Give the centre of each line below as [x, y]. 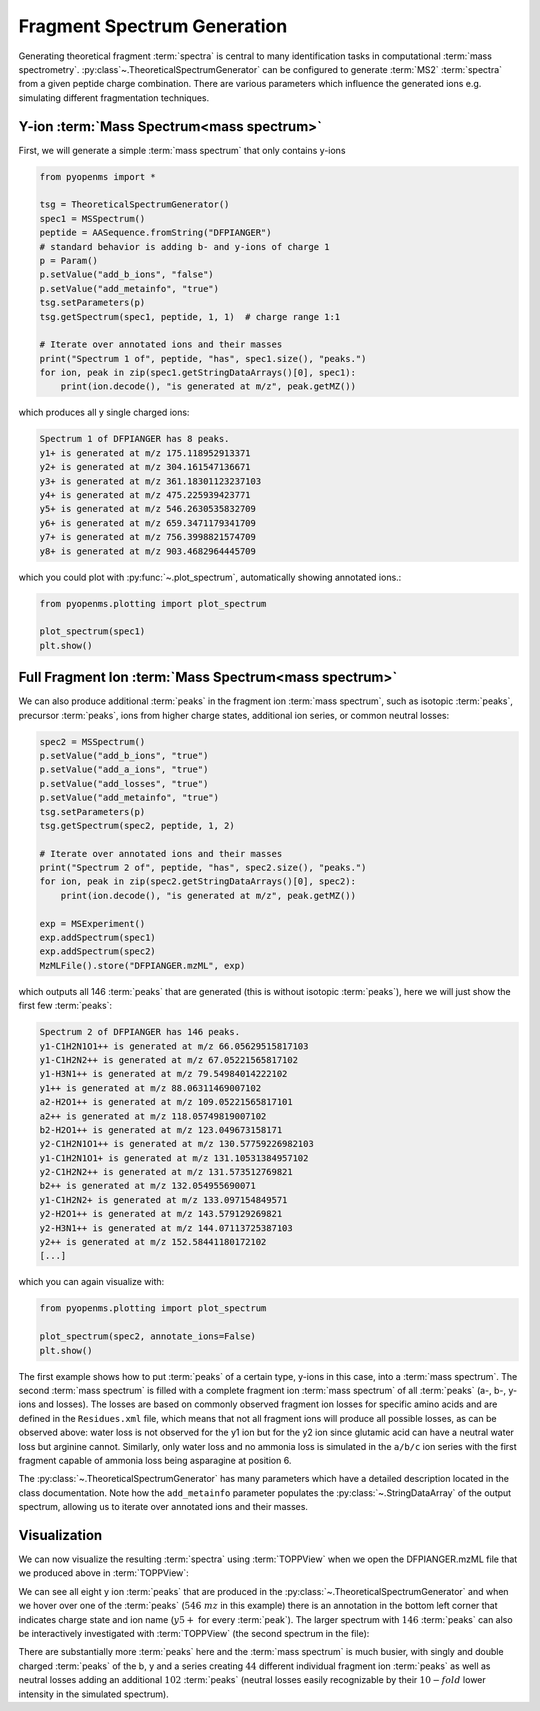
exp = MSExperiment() [92, 923]
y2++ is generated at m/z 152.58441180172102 [153, 1242]
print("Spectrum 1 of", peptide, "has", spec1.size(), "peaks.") [203, 358]
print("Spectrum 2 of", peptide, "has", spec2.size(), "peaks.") [203, 868]
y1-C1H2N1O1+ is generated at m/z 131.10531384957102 [174, 1158]
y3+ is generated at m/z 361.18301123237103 [150, 481]
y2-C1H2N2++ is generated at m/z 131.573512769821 [166, 1172]
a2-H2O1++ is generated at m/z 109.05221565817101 [166, 1102]
